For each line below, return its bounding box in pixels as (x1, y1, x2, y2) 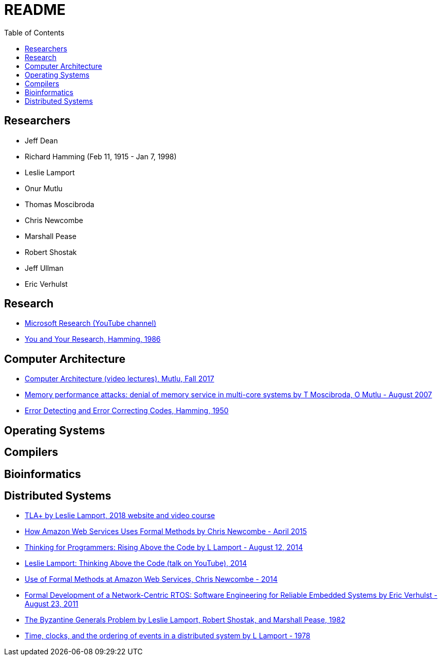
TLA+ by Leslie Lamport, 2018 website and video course (25, 511, 215, 520)
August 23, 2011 (25, 599, 79, 609)
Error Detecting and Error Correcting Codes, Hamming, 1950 (25, 406, 229, 415)
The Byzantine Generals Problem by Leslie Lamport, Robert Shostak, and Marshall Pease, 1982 (25, 615, 345, 625)
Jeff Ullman (25, 263, 64, 272)
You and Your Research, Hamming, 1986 (25, 335, 161, 344)
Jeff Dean (25, 136, 58, 145)
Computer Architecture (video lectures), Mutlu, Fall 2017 (25, 374, 214, 383)
